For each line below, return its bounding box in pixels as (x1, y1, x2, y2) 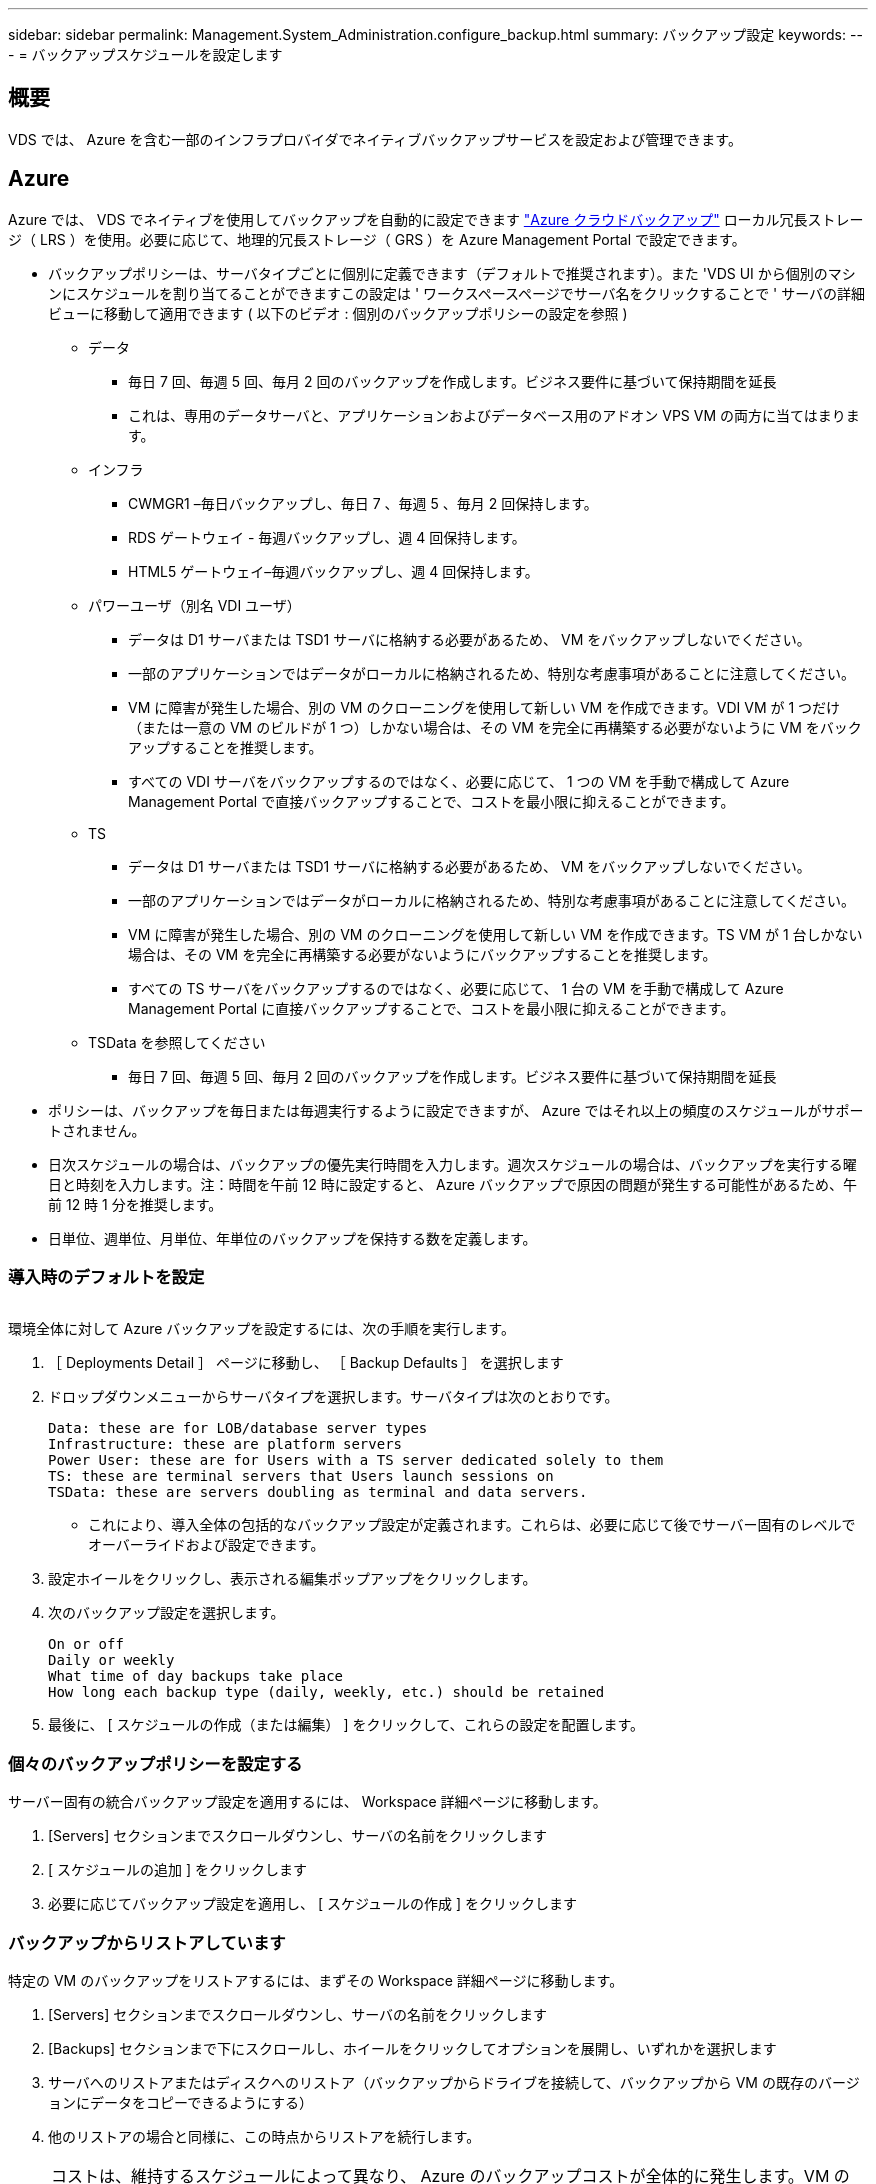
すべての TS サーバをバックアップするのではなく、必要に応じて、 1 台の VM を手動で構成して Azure (128, 979, 784, 997)
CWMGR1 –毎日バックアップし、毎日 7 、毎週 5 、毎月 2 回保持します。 (128, 494, 598, 512)
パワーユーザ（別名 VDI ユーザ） (88, 596, 301, 614)
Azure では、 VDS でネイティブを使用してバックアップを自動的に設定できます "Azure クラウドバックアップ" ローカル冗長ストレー (8, 210, 864, 228)
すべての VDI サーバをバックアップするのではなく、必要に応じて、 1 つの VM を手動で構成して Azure (128, 772, 790, 790)
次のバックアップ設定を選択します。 (48, 1604, 285, 1622)
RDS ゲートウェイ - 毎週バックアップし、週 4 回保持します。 (128, 528, 526, 546)
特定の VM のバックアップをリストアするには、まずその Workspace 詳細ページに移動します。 (8, 1971, 624, 1989)
